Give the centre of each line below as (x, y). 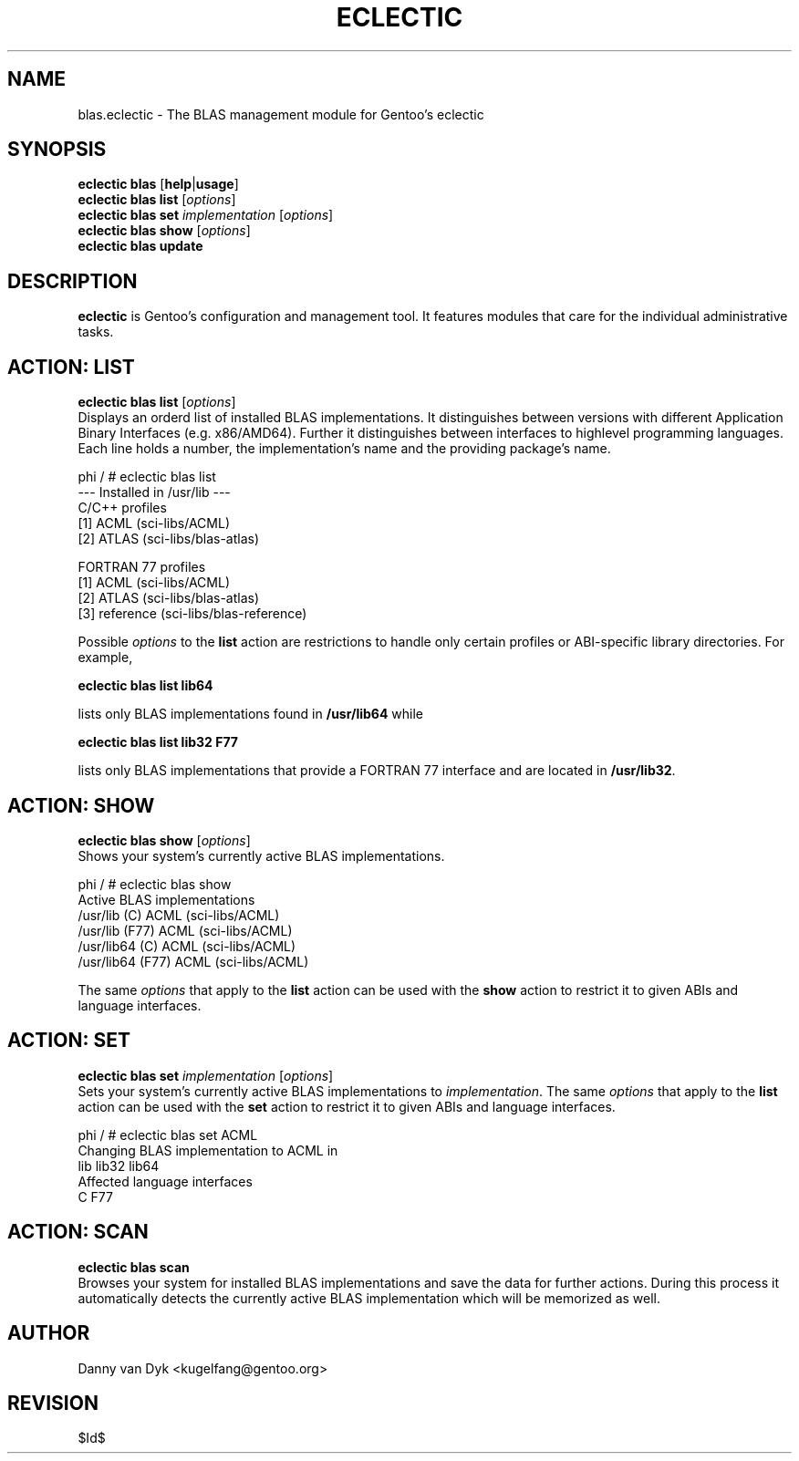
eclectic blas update (140, 246)
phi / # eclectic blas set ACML (168, 1135)
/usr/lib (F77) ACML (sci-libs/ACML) (185, 930)
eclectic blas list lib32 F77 (158, 742)
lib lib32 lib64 (119, 1166)
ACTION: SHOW (81, 805)
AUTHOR (49, 1333)
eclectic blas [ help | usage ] (158, 184)
